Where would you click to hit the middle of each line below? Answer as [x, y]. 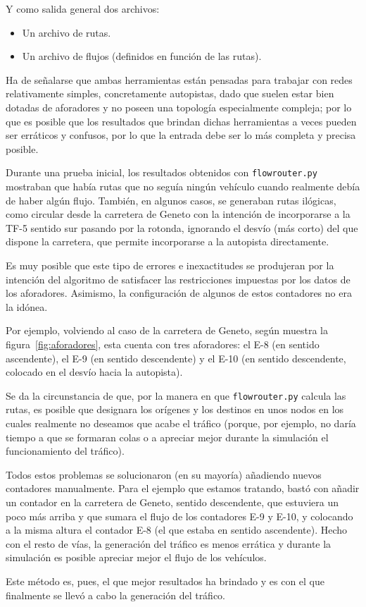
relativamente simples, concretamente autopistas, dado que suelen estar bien [170, 93]
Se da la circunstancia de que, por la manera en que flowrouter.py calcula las [176, 395]
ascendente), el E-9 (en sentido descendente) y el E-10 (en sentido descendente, [176, 358]
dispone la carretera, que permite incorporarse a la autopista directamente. [168, 241]
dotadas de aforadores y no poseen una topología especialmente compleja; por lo [179, 107]
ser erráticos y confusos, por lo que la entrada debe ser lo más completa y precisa [181, 135]
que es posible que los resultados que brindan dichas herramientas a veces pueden [181, 121]
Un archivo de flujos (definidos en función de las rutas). [142, 56]
